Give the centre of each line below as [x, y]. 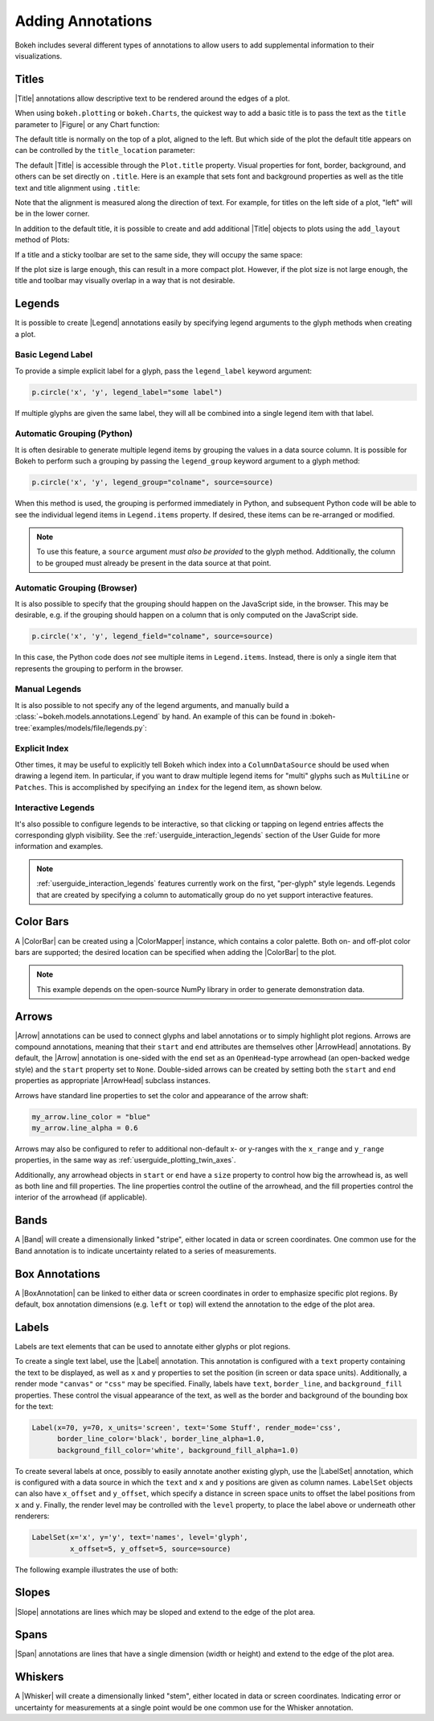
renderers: [32, 1516]
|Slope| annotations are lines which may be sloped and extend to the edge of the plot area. [165, 1612]
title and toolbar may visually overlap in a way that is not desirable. [125, 281]
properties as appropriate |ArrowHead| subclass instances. [113, 1081]
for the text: [34, 1406]
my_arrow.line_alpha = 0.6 [85, 1128]
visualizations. [39, 56]
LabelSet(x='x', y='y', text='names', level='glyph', [140, 1538]
